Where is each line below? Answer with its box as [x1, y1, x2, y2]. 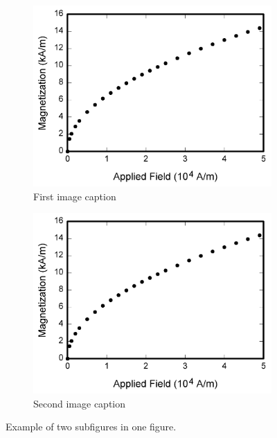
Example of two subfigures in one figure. [6, 419, 177, 434]
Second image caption [33, 396, 125, 410]
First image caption [33, 189, 116, 203]
